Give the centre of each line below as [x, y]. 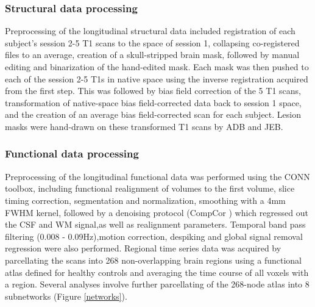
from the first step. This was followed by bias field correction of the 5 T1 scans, [153, 91]
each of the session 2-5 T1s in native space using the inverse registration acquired [157, 78]
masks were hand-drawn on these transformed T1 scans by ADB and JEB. [144, 126]
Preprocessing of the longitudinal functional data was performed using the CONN [157, 176]
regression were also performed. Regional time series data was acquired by [143, 248]
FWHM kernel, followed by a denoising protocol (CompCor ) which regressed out [157, 212]
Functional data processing [72, 153]
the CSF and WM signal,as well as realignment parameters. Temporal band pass [155, 224]
